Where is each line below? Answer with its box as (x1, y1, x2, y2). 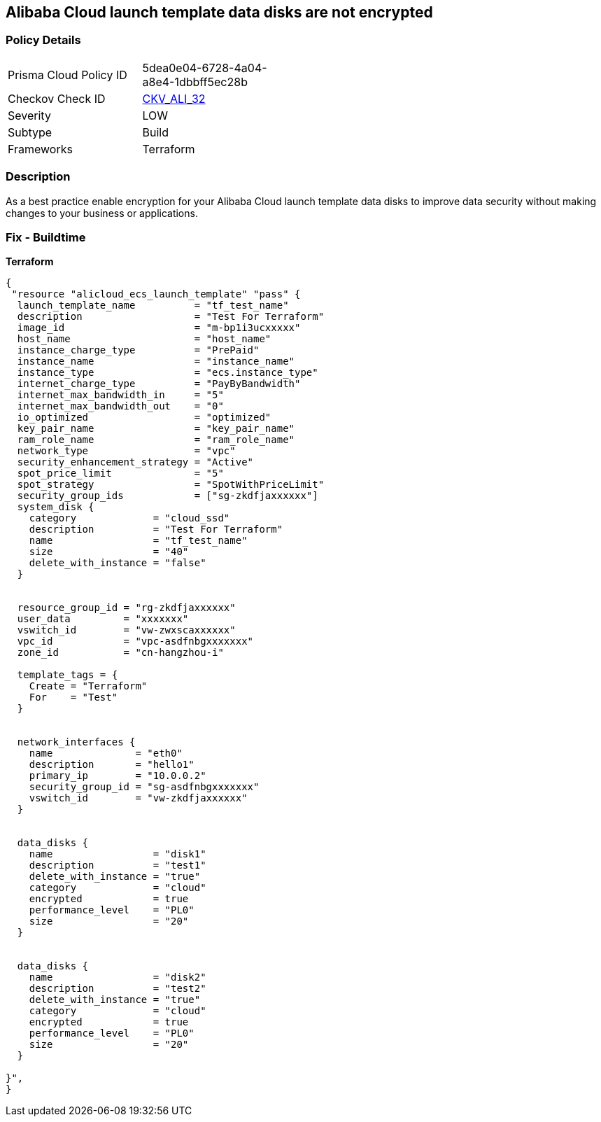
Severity (8, 108, 51, 122)
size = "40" (29, 546, 189, 558)
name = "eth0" (29, 748, 183, 759)
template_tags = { (17, 669, 118, 681)
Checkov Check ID (8, 91, 106, 106)
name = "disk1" (29, 848, 206, 860)
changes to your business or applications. (6, 206, 198, 219)
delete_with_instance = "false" (29, 557, 206, 569)
